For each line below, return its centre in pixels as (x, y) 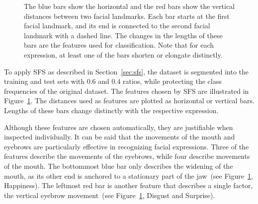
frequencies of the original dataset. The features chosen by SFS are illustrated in (127, 91)
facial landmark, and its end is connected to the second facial (117, 26)
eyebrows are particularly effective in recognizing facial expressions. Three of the (127, 146)
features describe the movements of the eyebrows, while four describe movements (127, 156)
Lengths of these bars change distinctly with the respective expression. (111, 110)
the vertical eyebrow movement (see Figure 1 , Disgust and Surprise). (110, 195)
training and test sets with (44, 81)
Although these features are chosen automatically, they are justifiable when (119, 127)
